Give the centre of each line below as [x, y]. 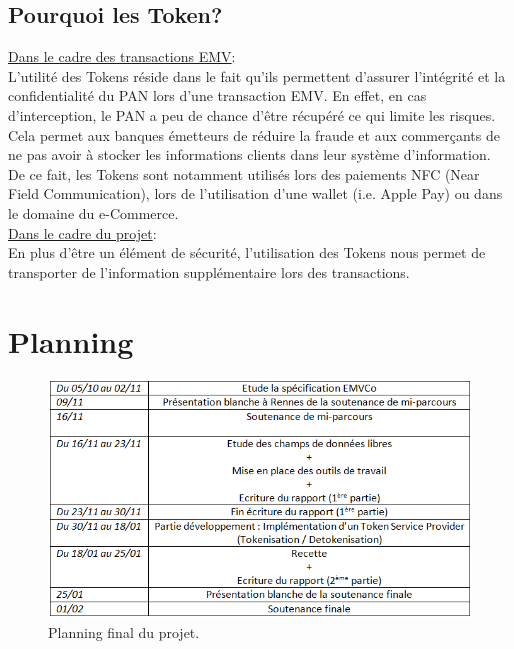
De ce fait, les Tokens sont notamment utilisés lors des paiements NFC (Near [244, 173]
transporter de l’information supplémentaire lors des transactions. [209, 271]
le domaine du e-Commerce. [93, 212]
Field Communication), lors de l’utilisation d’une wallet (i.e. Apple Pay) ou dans [255, 193]
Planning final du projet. [124, 631]
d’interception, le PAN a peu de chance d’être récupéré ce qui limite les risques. [252, 114]
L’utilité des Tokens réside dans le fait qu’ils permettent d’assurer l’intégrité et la [257, 75]
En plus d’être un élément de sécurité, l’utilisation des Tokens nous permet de [247, 252]
